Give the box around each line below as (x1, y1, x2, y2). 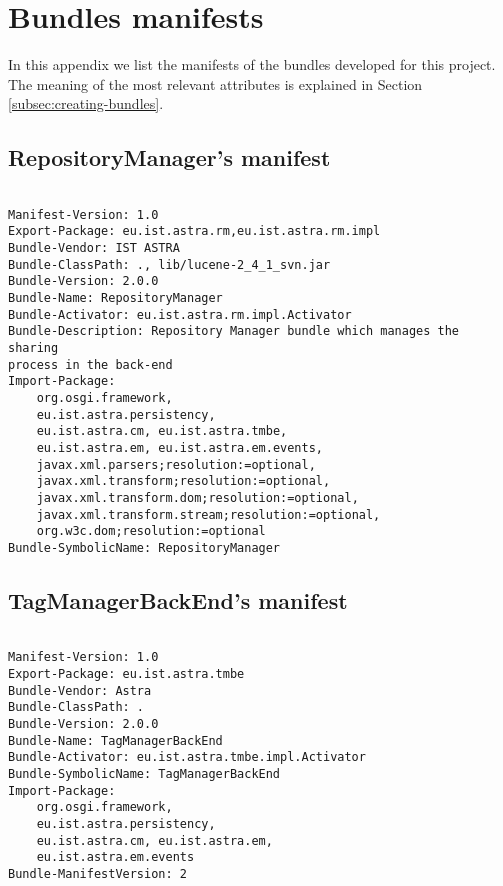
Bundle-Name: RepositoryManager (8, 291, 223, 306)
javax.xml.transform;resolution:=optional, (36, 474, 331, 489)
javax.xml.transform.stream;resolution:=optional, (36, 507, 381, 522)
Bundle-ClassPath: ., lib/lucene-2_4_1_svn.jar (8, 257, 331, 272)
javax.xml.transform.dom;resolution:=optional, (36, 490, 359, 505)
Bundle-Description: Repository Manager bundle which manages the (8, 324, 460, 339)
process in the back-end (8, 357, 173, 372)
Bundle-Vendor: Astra (8, 683, 152, 698)
